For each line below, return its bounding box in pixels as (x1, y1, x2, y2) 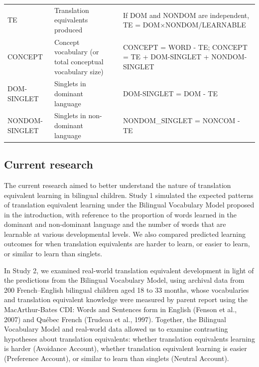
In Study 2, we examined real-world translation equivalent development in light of (4, 265, 254, 275)
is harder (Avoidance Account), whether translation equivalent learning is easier (4, 343, 247, 354)
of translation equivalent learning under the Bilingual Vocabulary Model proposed (4, 199, 255, 210)
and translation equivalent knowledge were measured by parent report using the (4, 294, 248, 305)
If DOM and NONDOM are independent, (123, 9, 250, 20)
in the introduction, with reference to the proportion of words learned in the (4, 209, 237, 219)
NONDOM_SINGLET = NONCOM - (123, 115, 240, 126)
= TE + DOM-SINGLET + (123, 51, 209, 62)
